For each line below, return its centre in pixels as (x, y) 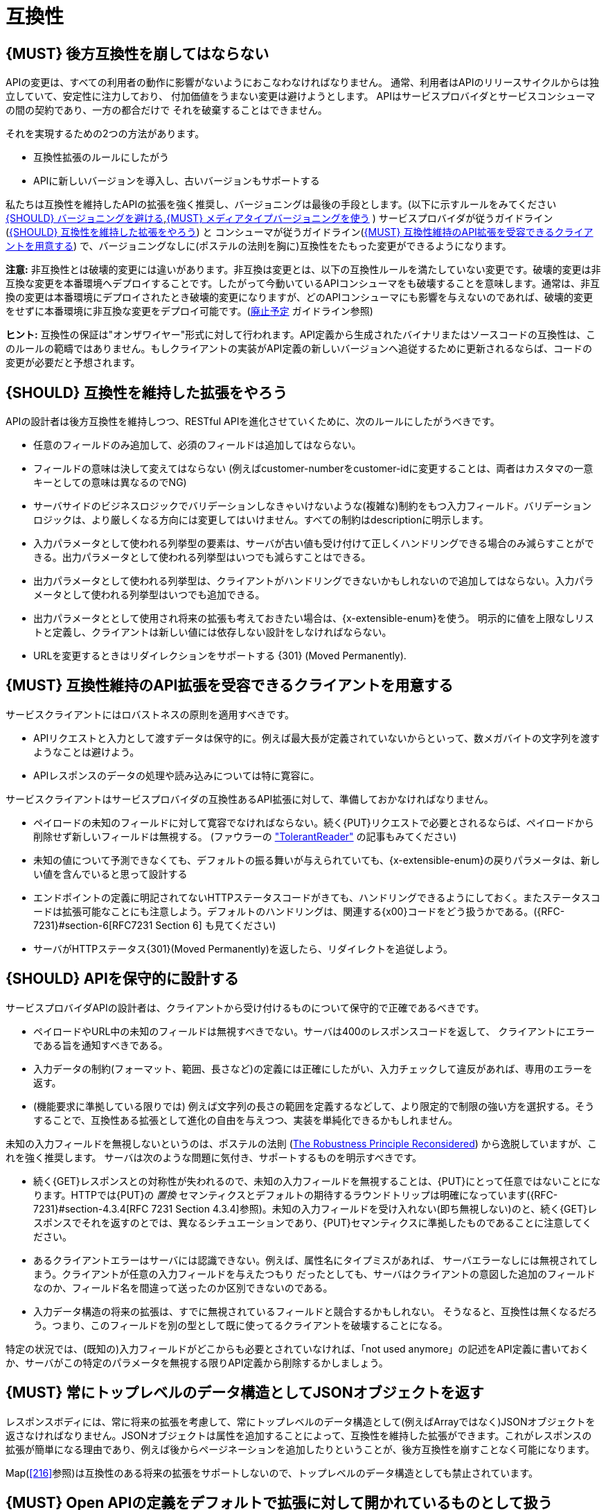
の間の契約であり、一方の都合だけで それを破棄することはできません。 (167, 110)
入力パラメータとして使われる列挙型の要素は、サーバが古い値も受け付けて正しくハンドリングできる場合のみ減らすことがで (314, 544)
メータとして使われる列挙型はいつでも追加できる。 (149, 595)
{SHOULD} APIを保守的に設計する (122, 979)
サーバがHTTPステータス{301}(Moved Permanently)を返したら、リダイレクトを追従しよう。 (243, 948)
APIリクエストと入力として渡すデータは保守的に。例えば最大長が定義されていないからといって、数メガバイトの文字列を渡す (317, 738)
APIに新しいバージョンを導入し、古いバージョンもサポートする (177, 181)
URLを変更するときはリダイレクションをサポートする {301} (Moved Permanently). (220, 656)
